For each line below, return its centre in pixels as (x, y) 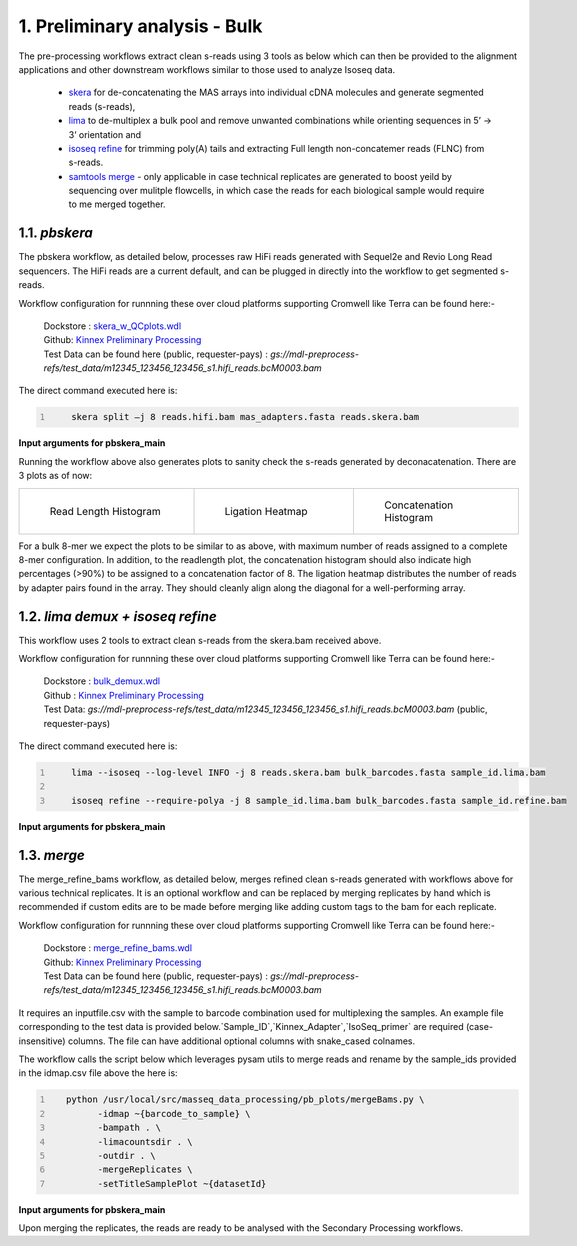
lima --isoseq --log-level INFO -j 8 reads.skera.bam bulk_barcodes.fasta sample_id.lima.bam (308, 773)
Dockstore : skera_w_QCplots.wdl (112, 326)
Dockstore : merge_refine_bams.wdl (118, 948)
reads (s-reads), (102, 106)
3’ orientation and (105, 134)
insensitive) (42, 1041)
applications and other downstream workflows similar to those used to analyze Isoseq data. (207, 69)
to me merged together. (117, 204)
